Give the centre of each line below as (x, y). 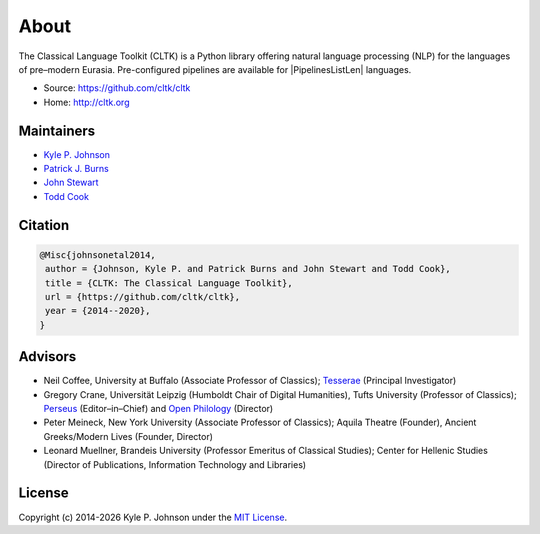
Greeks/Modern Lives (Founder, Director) (128, 436)
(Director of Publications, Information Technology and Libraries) (175, 464)
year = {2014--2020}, (98, 311)
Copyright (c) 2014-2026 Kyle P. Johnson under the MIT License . (153, 517)
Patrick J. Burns (76, 169)
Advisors (47, 356)
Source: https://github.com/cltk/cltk (117, 88)
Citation (44, 225)
